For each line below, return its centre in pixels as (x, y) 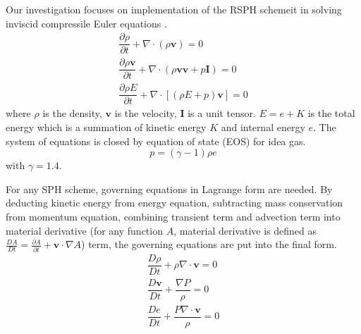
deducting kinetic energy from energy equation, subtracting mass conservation (175, 203)
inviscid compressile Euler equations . (86, 23)
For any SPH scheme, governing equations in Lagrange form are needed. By (169, 188)
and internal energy (263, 127)
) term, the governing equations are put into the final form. (209, 244)
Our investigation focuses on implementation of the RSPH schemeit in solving (174, 9)
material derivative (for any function (84, 230)
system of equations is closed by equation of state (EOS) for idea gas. (156, 141)
